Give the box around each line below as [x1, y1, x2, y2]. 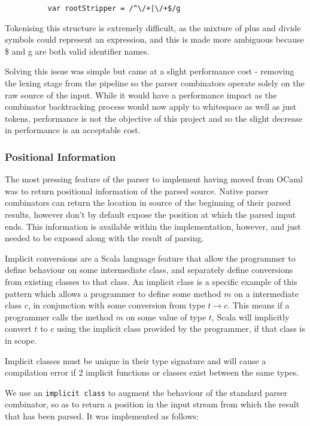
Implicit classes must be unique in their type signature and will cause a [5, 354, 266, 367]
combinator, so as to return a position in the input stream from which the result [5, 398, 300, 410]
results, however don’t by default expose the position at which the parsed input [5, 208, 296, 220]
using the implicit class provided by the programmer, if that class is [56, 322, 305, 335]
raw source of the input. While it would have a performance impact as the [5, 88, 277, 101]
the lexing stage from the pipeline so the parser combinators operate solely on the [5, 77, 305, 89]
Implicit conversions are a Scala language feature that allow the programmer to [5, 251, 296, 264]
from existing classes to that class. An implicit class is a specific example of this [5, 275, 297, 287]
